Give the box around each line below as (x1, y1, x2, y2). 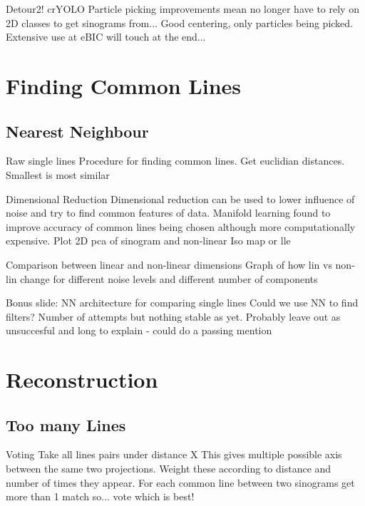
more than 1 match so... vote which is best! (6, 489, 195, 504)
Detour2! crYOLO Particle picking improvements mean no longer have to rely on (6, 1, 359, 16)
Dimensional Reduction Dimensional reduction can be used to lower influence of (6, 191, 355, 206)
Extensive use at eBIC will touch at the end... (6, 29, 206, 44)
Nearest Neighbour (6, 120, 149, 142)
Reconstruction (6, 365, 158, 394)
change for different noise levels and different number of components (20, 271, 318, 286)
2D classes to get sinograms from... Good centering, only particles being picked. (6, 15, 354, 30)
